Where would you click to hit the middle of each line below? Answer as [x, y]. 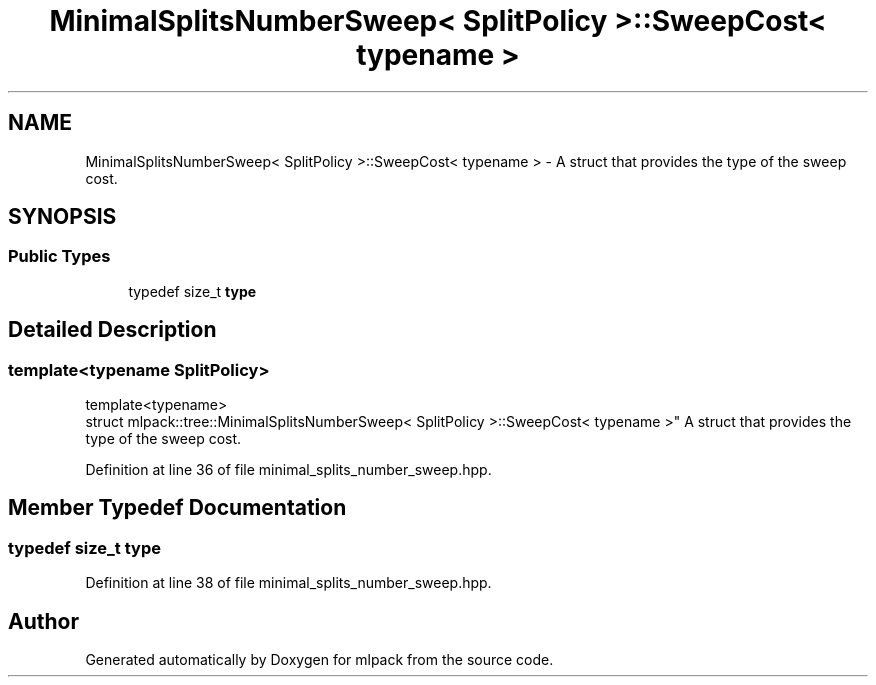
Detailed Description [112, 330]
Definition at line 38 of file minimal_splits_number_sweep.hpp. [288, 583]
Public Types [59, 256]
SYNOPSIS [62, 217]
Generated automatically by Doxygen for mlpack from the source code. [319, 660]
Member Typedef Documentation [177, 508]
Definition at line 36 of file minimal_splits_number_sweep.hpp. [288, 470]
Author [43, 621]
